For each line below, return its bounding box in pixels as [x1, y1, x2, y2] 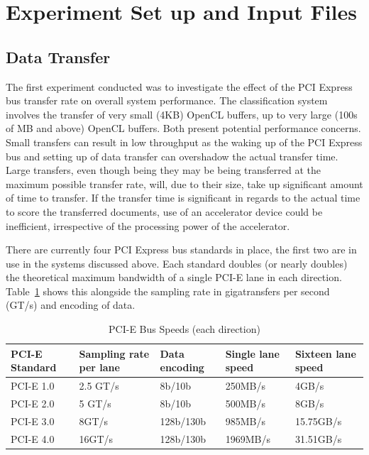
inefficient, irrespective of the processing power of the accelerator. [6, 218, 290, 233]
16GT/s [79, 431, 114, 446]
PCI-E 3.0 [11, 413, 55, 428]
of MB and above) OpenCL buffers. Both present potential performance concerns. [6, 121, 361, 136]
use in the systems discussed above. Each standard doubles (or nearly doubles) [6, 256, 348, 270]
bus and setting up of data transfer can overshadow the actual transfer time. [6, 148, 338, 163]
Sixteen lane [294, 346, 356, 361]
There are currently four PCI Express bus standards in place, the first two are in [6, 242, 357, 257]
